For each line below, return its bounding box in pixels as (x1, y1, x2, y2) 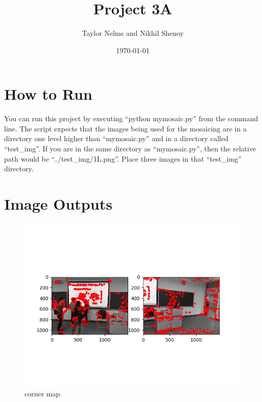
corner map (25, 388, 60, 398)
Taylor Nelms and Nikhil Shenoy (82, 28, 184, 38)
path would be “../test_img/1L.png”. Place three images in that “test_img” (4, 153, 242, 164)
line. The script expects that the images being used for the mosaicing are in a (4, 123, 247, 133)
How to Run (4, 83, 92, 104)
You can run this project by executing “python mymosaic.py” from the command (4, 113, 258, 124)
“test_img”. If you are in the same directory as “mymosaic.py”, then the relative (4, 143, 256, 154)
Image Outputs (4, 193, 112, 214)
